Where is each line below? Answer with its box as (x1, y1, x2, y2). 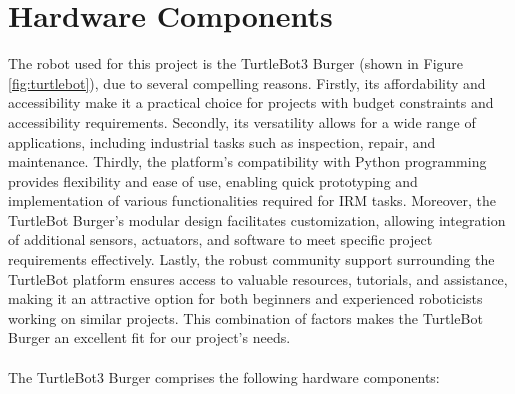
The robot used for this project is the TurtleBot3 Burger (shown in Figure (8, 53, 464, 74)
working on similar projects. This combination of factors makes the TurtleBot (8, 307, 483, 328)
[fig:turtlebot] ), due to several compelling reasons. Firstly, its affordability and (8, 72, 486, 93)
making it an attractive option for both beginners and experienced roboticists (8, 288, 483, 309)
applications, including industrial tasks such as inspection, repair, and (8, 131, 436, 152)
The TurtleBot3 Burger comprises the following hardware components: (8, 366, 440, 387)
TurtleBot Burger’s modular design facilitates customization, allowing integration (8, 209, 506, 230)
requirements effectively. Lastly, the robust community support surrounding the (8, 249, 495, 270)
